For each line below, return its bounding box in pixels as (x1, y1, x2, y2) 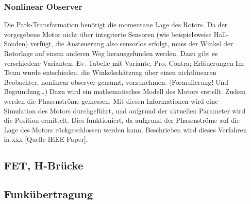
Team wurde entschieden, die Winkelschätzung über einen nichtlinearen (4, 67, 217, 77)
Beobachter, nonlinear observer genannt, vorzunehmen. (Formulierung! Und (4, 76, 229, 87)
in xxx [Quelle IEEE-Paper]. (4, 134, 88, 144)
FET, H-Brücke (4, 158, 84, 173)
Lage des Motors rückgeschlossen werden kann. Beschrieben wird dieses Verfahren (4, 124, 247, 134)
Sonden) (4, 38, 28, 49)
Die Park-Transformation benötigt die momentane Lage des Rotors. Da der (4, 19, 228, 30)
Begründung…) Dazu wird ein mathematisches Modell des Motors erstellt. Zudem (4, 86, 246, 96)
